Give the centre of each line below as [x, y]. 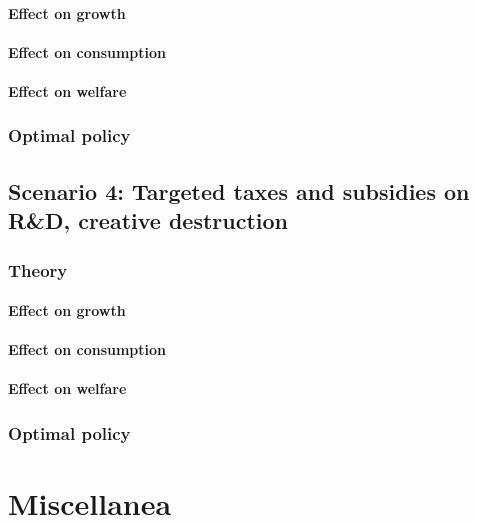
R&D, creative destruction [148, 220]
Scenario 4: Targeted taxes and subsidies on [239, 190]
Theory [38, 269]
